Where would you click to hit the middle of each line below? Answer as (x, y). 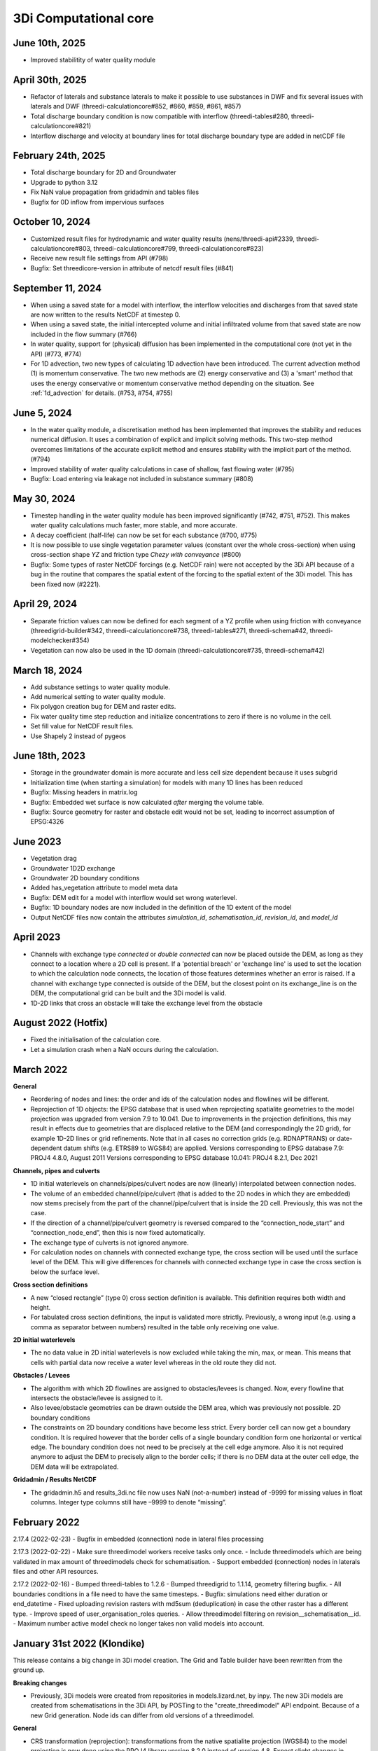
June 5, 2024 (43, 413)
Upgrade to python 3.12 (64, 182)
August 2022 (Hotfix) (61, 1023)
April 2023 (37, 937)
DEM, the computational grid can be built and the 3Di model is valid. (128, 993)
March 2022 (40, 1069)
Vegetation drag (54, 859)
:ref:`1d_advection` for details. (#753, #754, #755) (101, 393)
